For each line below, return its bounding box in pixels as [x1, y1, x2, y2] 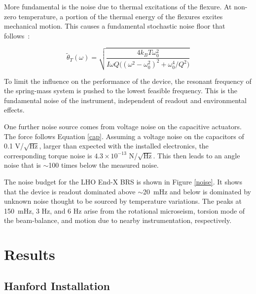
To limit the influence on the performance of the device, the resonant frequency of [4, 75, 252, 86]
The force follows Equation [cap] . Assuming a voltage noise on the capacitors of [4, 131, 244, 141]
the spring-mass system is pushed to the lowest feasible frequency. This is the [4, 85, 237, 96]
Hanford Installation [4, 278, 110, 293]
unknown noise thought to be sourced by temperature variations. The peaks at [4, 196, 242, 206]
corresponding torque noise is [4, 150, 92, 160]
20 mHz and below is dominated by [143, 186, 252, 196]
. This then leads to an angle [153, 150, 240, 160]
